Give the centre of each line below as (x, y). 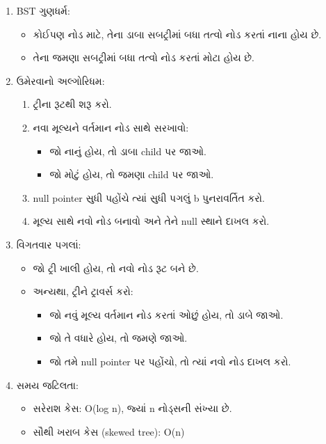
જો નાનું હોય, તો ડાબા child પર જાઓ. (128, 151)
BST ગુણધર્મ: (43, 10)
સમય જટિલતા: (47, 384)
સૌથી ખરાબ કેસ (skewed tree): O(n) (109, 431)
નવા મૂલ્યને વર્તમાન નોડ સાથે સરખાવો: (111, 127)
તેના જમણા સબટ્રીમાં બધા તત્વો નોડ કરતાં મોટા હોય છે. (144, 57)
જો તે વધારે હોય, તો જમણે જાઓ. (119, 338)
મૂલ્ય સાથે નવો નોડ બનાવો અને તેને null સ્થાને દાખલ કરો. (151, 221)
